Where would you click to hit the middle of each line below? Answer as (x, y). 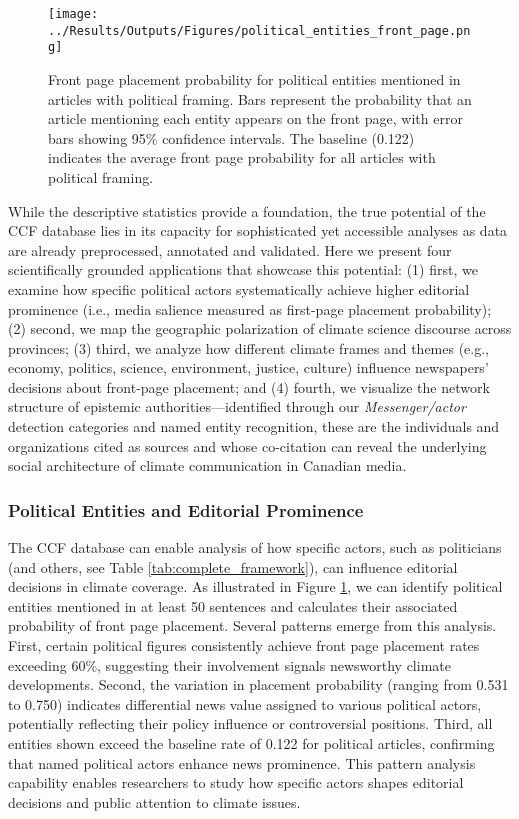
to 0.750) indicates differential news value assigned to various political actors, (245, 703)
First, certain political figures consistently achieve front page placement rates (244, 645)
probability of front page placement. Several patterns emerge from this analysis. (252, 625)
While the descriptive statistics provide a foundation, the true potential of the (247, 210)
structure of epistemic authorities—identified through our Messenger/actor (237, 406)
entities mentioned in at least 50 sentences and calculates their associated (233, 605)
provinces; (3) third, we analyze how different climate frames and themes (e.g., (249, 347)
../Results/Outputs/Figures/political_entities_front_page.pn (259, 30)
